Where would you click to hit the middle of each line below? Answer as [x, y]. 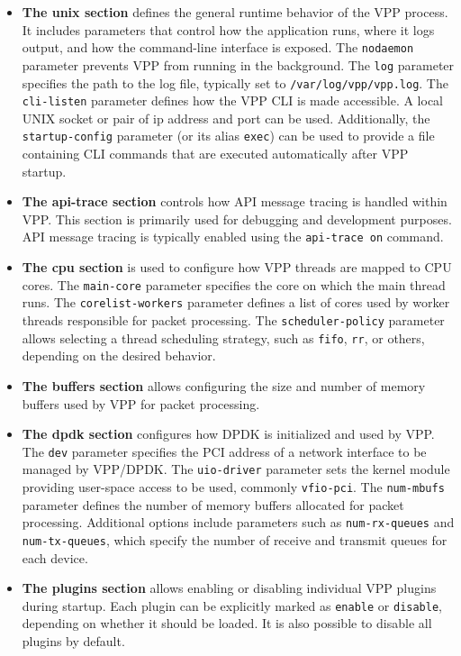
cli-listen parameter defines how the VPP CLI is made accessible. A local [233, 100]
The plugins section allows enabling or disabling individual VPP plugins [229, 588]
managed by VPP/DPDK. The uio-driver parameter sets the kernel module [236, 469]
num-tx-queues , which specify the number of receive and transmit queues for [235, 539]
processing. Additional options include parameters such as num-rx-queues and [238, 522]
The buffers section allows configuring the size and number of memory [224, 385]
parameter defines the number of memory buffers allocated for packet [213, 504]
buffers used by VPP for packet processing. [141, 403]
